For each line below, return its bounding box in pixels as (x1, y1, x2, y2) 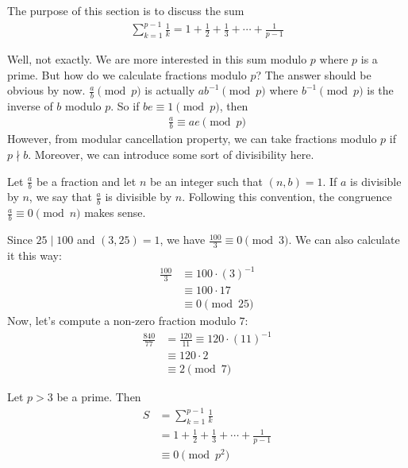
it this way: (7, 246, 62, 263)
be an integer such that (149, 172, 264, 189)
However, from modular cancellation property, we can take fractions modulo (7, 130, 377, 147)
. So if (110, 97, 140, 114)
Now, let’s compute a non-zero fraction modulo (7, 311, 236, 328)
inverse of (7, 97, 53, 114)
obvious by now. (7, 82, 86, 99)
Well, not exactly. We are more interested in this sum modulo (7, 50, 307, 67)
